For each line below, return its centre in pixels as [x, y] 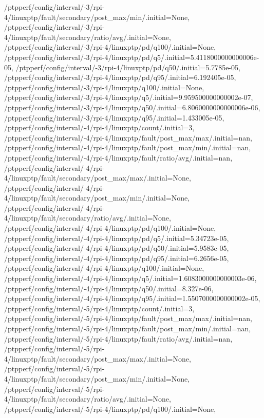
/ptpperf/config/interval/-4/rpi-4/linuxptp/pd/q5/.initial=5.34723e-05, [117, 238]
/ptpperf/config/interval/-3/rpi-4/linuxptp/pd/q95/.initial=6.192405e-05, [120, 77]
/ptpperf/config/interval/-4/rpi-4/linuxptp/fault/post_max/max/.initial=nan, [128, 137]
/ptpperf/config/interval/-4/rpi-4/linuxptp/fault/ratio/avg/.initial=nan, [118, 157]
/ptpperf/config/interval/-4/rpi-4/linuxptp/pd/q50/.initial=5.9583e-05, [117, 248]
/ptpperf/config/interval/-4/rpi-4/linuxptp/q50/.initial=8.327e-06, [109, 288]
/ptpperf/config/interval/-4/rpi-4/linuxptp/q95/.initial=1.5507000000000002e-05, [132, 298]
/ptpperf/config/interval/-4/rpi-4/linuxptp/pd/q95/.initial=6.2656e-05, [117, 258]
